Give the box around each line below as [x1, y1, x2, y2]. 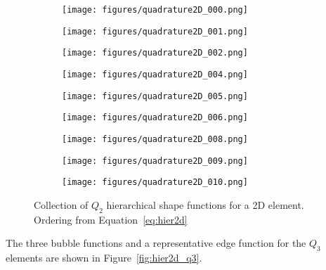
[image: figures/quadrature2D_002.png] [62, 48, 248, 58]
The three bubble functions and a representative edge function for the [6, 236, 306, 250]
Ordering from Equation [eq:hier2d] [34, 212, 188, 226]
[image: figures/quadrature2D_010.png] [62, 177, 248, 188]
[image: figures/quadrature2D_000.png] [62, 5, 248, 15]
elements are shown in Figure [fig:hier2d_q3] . [6, 250, 202, 265]
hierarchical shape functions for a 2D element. [106, 197, 304, 212]
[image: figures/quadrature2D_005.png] [62, 91, 248, 101]
